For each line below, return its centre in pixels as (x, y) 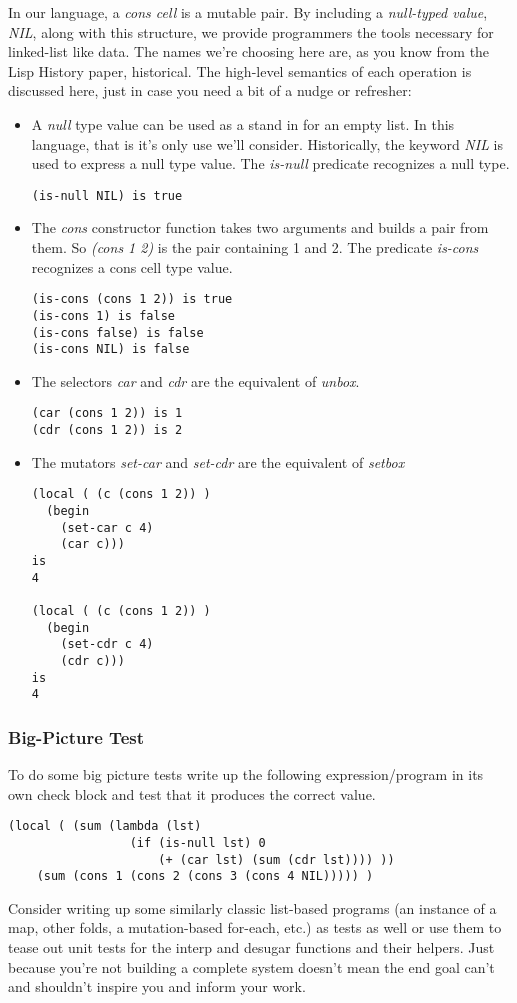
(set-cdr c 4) (107, 644)
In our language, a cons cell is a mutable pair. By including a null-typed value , (248, 12)
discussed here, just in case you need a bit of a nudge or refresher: (210, 90)
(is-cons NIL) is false (110, 349)
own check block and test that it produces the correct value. (192, 793)
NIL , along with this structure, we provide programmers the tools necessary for (251, 31)
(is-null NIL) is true (107, 195)
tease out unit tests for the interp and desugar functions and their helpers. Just (251, 947)
